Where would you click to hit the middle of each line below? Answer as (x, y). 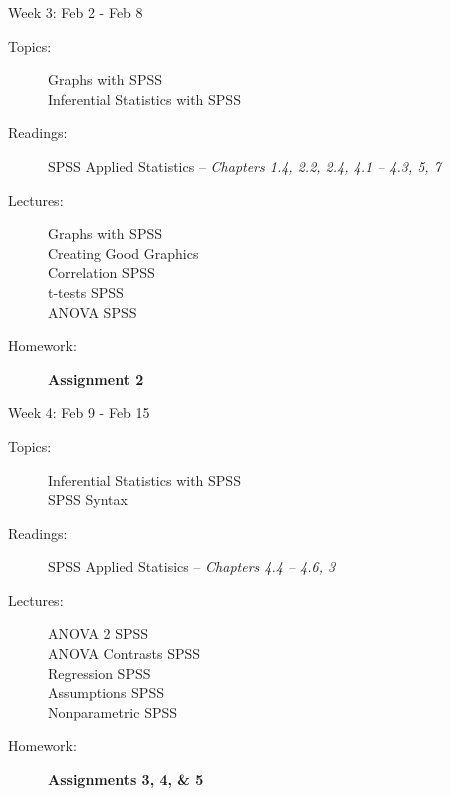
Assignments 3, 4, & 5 (126, 779)
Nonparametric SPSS (113, 711)
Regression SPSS (99, 672)
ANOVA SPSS (92, 311)
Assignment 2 (96, 378)
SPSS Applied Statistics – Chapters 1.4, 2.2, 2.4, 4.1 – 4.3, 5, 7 (244, 165)
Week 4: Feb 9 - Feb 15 (79, 412)
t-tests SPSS (86, 291)
